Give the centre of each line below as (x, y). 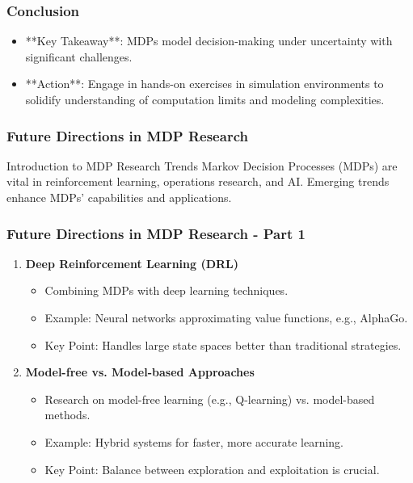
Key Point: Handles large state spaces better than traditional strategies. (223, 344)
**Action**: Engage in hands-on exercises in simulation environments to (204, 84)
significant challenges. (79, 56)
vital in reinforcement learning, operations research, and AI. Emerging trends (198, 181)
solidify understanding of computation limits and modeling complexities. (205, 99)
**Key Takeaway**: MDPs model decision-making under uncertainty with (209, 41)
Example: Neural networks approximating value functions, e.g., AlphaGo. (226, 317)
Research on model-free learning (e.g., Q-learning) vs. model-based (210, 399)
